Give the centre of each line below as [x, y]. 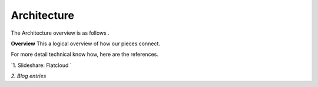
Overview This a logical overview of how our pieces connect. [85, 43]
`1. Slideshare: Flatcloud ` [41, 65]
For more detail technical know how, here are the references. [85, 54]
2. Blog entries [29, 76]
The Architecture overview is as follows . [60, 33]
